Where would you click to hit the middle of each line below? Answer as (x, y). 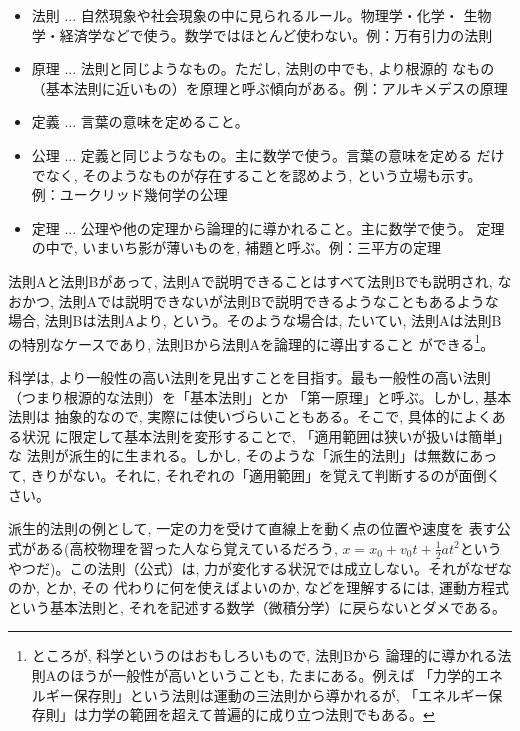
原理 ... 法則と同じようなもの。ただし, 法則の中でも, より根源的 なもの (263, 68)
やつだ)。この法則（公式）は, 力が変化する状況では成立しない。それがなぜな (260, 567)
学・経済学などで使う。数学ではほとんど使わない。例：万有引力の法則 (262, 34)
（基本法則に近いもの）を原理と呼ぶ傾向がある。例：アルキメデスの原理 (269, 87)
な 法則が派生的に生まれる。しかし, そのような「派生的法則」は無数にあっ (253, 455)
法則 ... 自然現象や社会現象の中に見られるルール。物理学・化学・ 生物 (261, 15)
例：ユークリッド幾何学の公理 (129, 194)
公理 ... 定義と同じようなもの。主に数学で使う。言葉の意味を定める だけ (268, 154)
